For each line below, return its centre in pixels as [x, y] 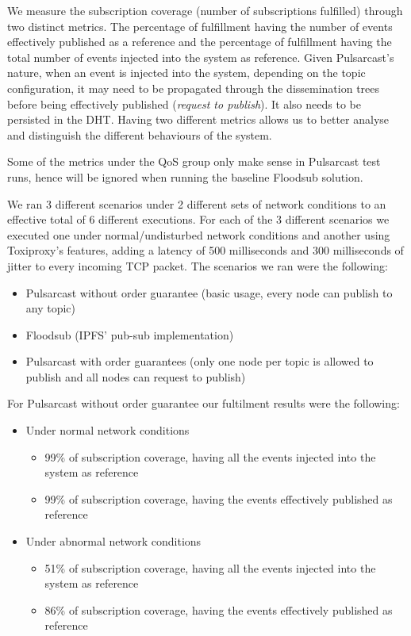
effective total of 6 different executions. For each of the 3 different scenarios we [198, 219]
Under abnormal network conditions [113, 541]
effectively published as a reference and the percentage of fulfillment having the [200, 42]
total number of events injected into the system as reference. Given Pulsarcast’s [201, 57]
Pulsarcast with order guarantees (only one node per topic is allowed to [200, 361]
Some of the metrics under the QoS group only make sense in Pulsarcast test [194, 161]
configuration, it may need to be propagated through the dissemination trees [194, 88]
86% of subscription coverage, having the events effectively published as [219, 609]
